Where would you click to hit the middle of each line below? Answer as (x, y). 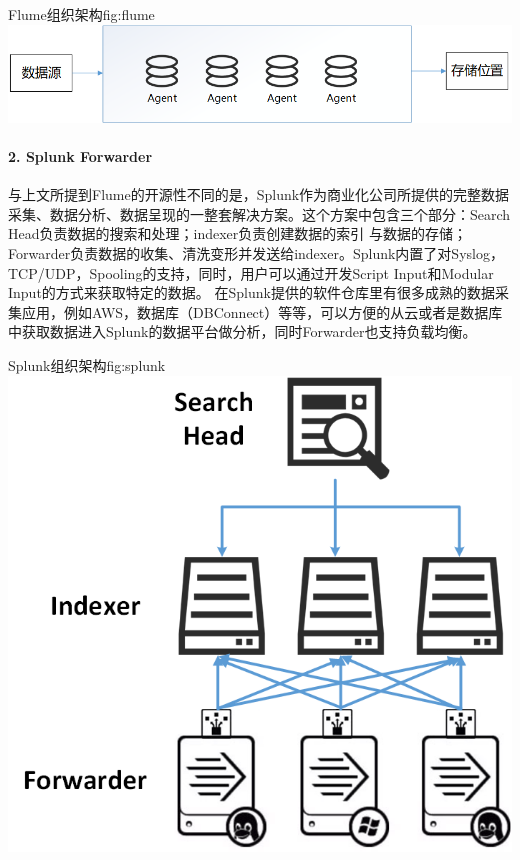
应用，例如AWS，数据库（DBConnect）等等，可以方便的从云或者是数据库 (262, 311)
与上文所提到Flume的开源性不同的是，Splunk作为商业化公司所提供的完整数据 (259, 194)
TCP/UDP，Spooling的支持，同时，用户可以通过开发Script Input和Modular (251, 272)
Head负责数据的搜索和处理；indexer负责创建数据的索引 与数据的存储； (237, 233)
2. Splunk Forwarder (80, 156)
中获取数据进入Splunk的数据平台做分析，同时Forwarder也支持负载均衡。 (242, 331)
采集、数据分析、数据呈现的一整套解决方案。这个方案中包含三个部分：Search (259, 213)
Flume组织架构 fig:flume (81, 14)
